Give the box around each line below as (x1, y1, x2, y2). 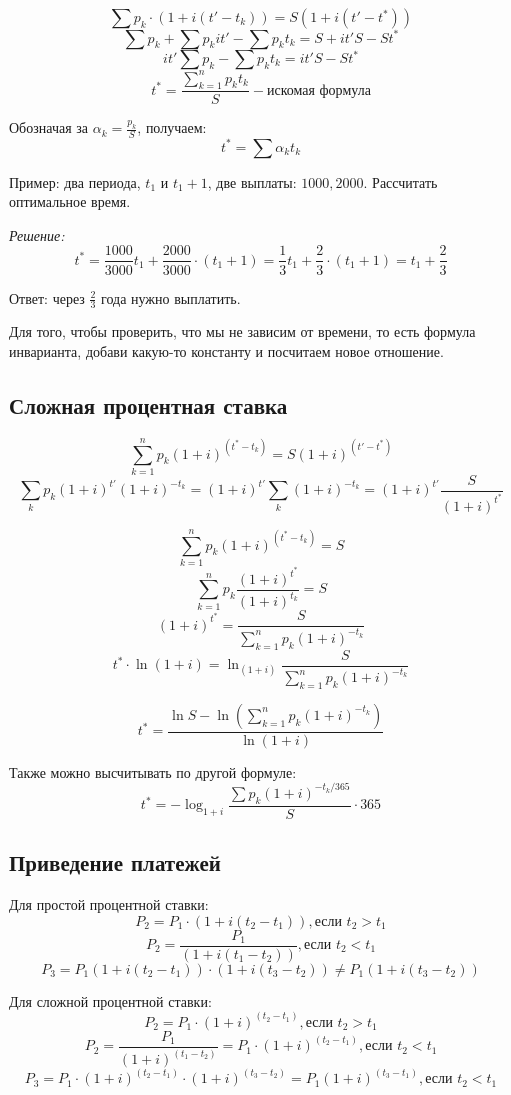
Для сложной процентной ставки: (9, 990, 212, 1011)
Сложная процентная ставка (9, 389, 288, 420)
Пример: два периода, (9, 171, 141, 192)
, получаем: (137, 117, 207, 138)
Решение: (9, 224, 65, 245)
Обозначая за (9, 117, 89, 138)
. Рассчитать (363, 171, 438, 192)
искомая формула (266, 83, 371, 98)
